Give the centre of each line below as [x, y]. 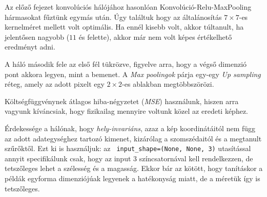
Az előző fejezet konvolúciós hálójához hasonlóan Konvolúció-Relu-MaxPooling [128, 7]
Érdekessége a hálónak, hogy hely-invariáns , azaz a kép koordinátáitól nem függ [130, 128]
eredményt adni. [30, 47]
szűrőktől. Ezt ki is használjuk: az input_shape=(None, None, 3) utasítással [128, 148]
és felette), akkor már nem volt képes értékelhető [155, 36]
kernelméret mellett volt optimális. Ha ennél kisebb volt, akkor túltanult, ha [124, 27]
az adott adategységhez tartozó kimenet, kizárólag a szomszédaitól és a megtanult [133, 138]
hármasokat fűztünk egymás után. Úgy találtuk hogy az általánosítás [113, 17]
